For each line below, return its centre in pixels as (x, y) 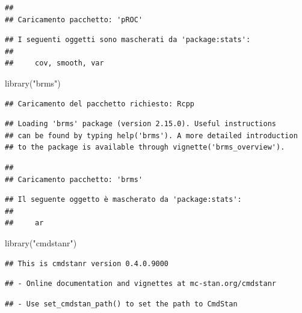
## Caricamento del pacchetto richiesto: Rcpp (100, 104)
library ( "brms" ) (33, 83)
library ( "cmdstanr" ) (41, 242)
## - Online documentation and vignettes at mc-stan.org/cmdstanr (141, 284)
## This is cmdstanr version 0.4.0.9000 (87, 263)
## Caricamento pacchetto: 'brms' (74, 179)
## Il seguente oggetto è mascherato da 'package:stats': (123, 200)
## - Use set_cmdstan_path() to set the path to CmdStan (121, 304)
